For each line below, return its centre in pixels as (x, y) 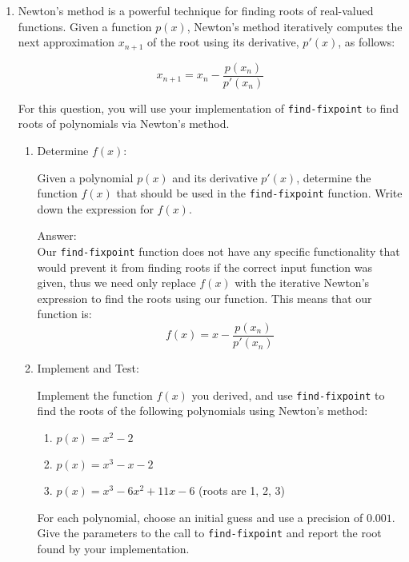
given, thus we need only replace (116, 283)
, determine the (334, 177)
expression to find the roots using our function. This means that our (204, 298)
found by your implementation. (113, 548)
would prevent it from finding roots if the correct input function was (205, 267)
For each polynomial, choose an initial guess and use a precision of (200, 517)
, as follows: (367, 42)
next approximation (66, 42)
